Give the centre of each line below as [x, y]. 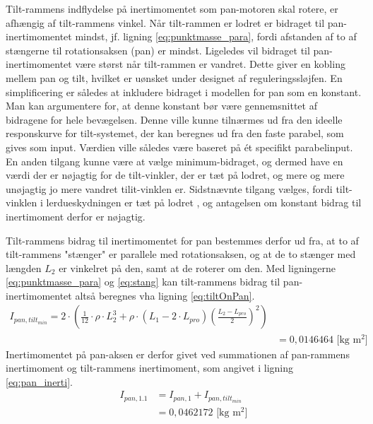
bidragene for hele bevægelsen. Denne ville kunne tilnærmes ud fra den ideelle [174, 119]
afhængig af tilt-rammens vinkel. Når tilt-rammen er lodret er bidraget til [165, 22]
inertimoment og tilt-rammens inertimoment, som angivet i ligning [150, 368]
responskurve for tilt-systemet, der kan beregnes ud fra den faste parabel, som [175, 133]
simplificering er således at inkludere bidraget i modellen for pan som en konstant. [184, 92]
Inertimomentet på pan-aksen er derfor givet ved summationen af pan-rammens [178, 354]
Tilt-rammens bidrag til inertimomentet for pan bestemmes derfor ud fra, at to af [182, 240]
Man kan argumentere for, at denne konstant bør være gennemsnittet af [161, 106]
